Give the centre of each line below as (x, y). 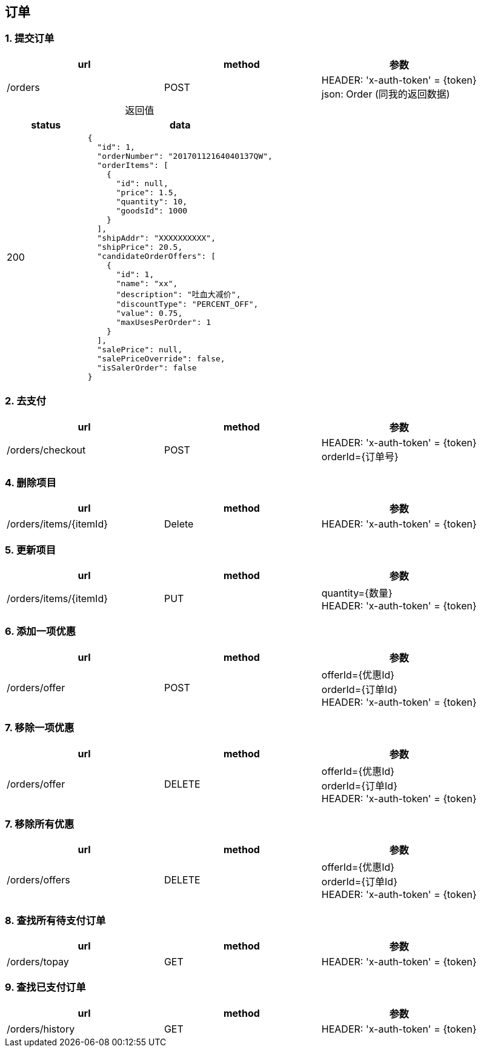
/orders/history (41, 1029)
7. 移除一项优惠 (40, 728)
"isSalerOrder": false (147, 367)
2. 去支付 (26, 401)
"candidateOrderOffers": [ (156, 256)
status (46, 125)
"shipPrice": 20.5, (140, 247)
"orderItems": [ (133, 165)
